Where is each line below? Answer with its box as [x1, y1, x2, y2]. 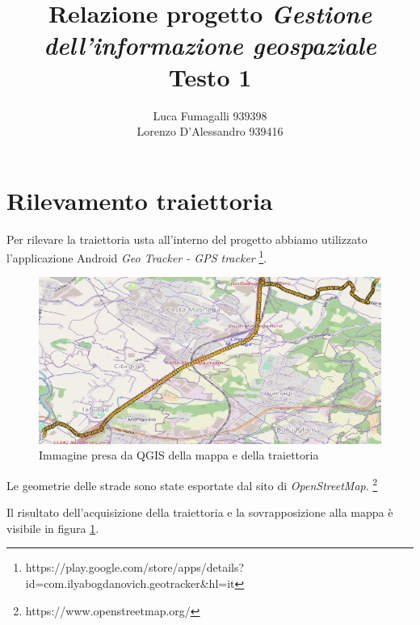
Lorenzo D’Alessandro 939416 [136, 123, 283, 140]
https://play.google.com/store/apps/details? [25, 559, 245, 576]
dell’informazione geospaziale [44, 28, 376, 62]
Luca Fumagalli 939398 [153, 107, 267, 124]
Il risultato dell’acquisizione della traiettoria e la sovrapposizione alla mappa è [6, 504, 393, 521]
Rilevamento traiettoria [6, 183, 273, 216]
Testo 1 [168, 60, 252, 93]
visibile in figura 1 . [6, 519, 99, 536]
